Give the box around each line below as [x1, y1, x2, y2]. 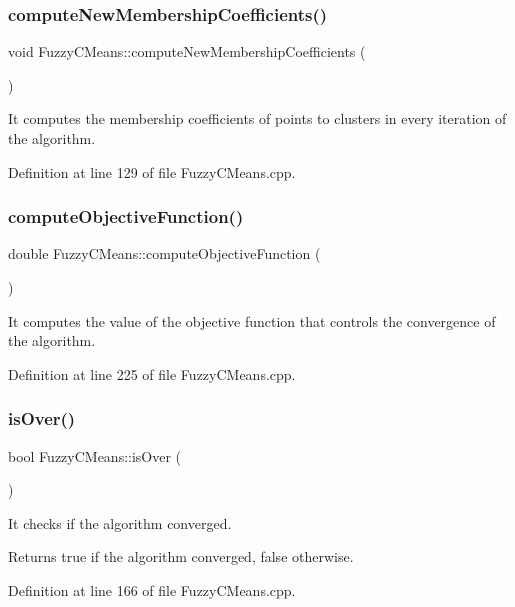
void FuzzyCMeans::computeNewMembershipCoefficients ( [8, 41, 366, 62]
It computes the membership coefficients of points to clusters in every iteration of [8, 108, 507, 129]
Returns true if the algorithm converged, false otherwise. [8, 546, 354, 567]
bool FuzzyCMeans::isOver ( [8, 445, 182, 466]
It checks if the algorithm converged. [8, 512, 232, 533]
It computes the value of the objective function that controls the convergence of [8, 310, 496, 331]
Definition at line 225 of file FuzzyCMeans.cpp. [8, 363, 296, 384]
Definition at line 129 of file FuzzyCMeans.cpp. [8, 161, 296, 182]
